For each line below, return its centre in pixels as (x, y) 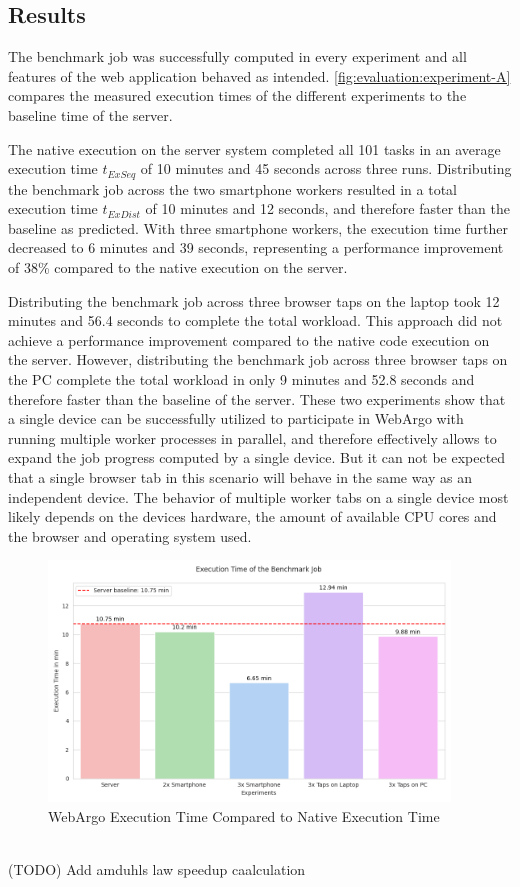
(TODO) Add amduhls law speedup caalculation (157, 868)
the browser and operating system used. (130, 535)
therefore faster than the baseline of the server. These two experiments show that (257, 398)
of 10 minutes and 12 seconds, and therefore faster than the (327, 208)
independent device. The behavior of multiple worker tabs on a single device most (258, 496)
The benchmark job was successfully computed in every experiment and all (237, 56)
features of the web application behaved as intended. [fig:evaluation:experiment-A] (259, 75)
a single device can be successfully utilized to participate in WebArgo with (236, 418)
